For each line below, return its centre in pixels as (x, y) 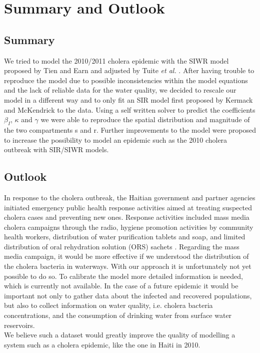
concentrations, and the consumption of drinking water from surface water (118, 315)
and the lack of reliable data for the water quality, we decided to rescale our (120, 90)
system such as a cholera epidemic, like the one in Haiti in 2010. (102, 344)
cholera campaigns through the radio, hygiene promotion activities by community (129, 227)
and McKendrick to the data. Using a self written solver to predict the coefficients (130, 109)
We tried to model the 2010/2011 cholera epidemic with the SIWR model (116, 60)
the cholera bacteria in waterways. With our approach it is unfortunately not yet (128, 266)
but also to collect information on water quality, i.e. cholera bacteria (108, 305)
